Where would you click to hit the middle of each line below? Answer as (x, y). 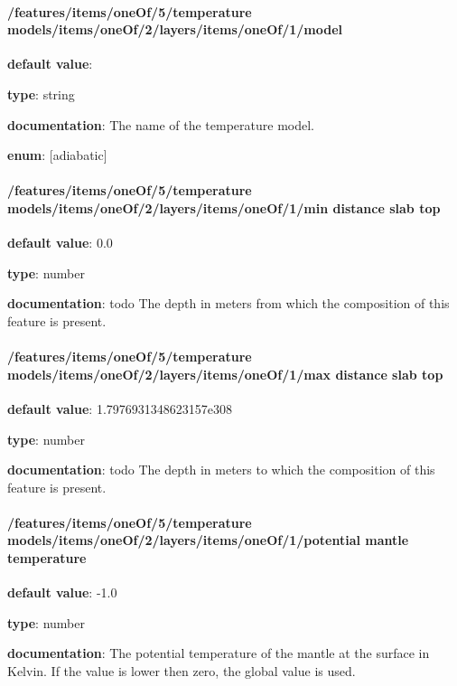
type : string (41, 94)
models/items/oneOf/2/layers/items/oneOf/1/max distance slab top (225, 374)
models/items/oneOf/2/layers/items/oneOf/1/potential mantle (208, 540)
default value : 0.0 (60, 243)
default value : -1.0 (62, 592)
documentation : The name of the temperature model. (161, 124)
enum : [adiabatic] (57, 155)
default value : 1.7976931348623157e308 (120, 408)
